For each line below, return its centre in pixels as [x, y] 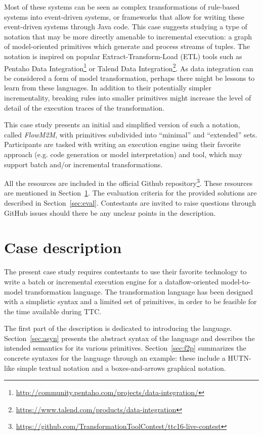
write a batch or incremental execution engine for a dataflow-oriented [112, 281]
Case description [63, 247]
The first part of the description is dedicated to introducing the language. [118, 328]
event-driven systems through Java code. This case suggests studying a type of [126, 27]
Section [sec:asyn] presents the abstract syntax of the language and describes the [129, 338]
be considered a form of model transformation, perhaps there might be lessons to [129, 78]
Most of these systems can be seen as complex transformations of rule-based [122, 7]
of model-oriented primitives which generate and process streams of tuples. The [127, 46]
